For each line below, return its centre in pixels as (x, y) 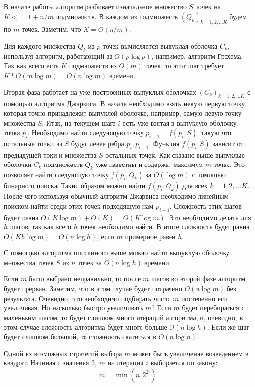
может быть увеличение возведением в (191, 353)
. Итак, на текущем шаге (79, 123)
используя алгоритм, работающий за (58, 56)
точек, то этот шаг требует (184, 66)
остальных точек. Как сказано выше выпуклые (175, 154)
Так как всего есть (31, 66)
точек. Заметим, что (51, 29)
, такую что (214, 132)
